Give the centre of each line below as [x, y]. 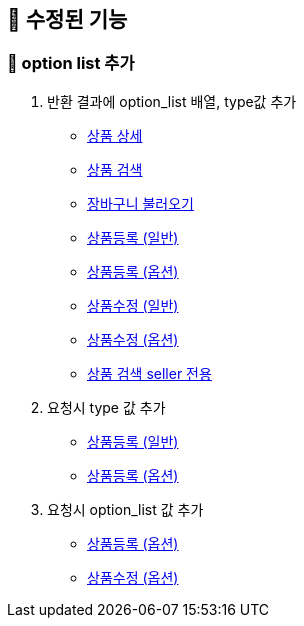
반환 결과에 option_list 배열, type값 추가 [172, 101]
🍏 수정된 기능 [67, 19]
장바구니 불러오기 [140, 203]
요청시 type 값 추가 [106, 407]
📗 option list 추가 [71, 63]
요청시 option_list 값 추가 [125, 509]
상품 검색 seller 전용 [149, 373]
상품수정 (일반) [133, 305]
